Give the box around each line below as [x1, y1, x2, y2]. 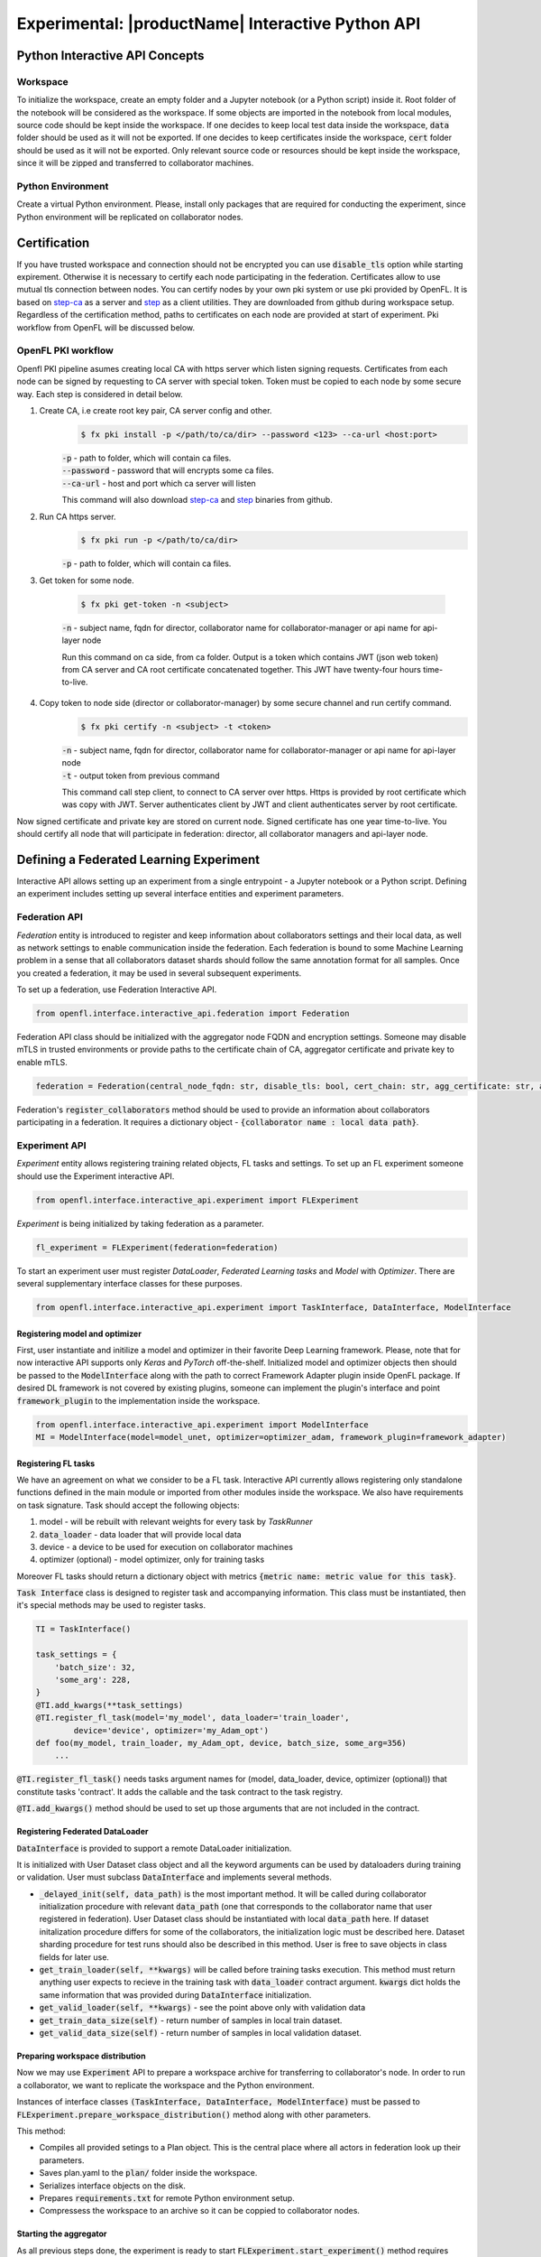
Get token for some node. [39, 574, 134, 586]
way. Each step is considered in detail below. [16, 388, 184, 399]
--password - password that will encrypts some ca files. [61, 465, 274, 476]
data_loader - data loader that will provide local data [39, 1528, 243, 1539]
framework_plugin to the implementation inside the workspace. [16, 1395, 261, 1406]
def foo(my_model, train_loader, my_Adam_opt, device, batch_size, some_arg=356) [35, 1738, 408, 1748]
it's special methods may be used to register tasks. [16, 1600, 206, 1611]
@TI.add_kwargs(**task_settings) [35, 1700, 184, 1710]
